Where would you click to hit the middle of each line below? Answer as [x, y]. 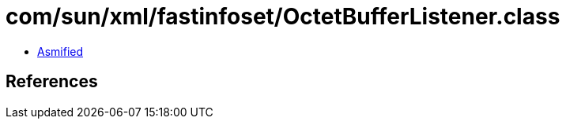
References [52, 82]
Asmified [60, 51]
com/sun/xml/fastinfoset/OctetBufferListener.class [283, 17]
